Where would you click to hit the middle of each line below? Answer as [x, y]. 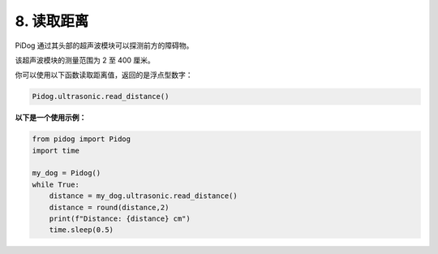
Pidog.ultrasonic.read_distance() [101, 97]
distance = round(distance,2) [109, 207]
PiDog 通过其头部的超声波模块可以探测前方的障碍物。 [104, 45]
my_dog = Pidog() [67, 173]
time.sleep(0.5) [81, 230]
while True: [56, 184]
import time [56, 151]
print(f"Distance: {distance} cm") [120, 219]
